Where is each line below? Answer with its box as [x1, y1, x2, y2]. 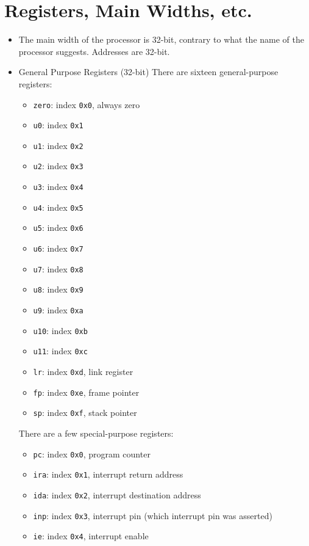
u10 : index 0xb [33, 324, 88, 337]
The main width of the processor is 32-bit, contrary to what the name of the [18, 33, 304, 46]
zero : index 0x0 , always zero [33, 98, 140, 111]
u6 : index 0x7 [33, 242, 83, 255]
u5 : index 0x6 [33, 221, 83, 234]
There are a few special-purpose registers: [18, 427, 174, 439]
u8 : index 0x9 [33, 283, 83, 296]
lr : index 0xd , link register [33, 365, 133, 378]
